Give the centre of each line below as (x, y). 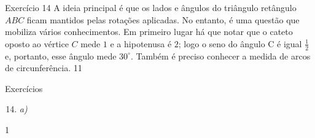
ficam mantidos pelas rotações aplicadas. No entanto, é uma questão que (163, 19)
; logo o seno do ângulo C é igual (240, 43)
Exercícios (24, 88)
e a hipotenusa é (141, 43)
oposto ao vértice (37, 43)
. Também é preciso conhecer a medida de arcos (220, 56)
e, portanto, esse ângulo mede (61, 56)
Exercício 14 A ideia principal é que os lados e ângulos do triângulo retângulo (151, 7)
